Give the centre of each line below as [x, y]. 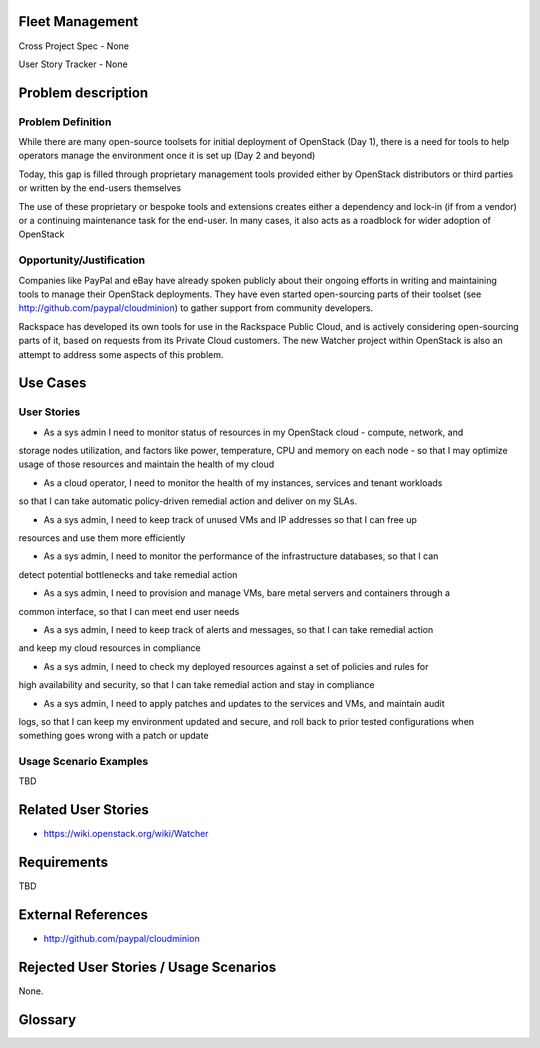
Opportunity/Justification [81, 260]
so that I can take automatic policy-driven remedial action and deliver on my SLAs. [188, 501]
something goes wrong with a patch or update [113, 736]
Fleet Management [78, 21]
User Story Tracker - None [73, 64]
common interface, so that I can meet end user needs [129, 611]
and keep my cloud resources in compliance [109, 648]
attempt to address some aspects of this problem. [121, 354]
